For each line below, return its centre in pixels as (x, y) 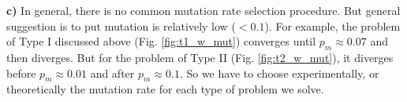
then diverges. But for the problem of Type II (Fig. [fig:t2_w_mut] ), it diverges (200, 57)
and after (112, 73)
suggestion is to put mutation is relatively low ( (121, 25)
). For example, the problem (332, 25)
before (21, 73)
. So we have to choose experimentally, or (279, 73)
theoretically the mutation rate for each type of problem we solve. (165, 89)
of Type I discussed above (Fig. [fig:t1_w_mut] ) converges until (161, 41)
